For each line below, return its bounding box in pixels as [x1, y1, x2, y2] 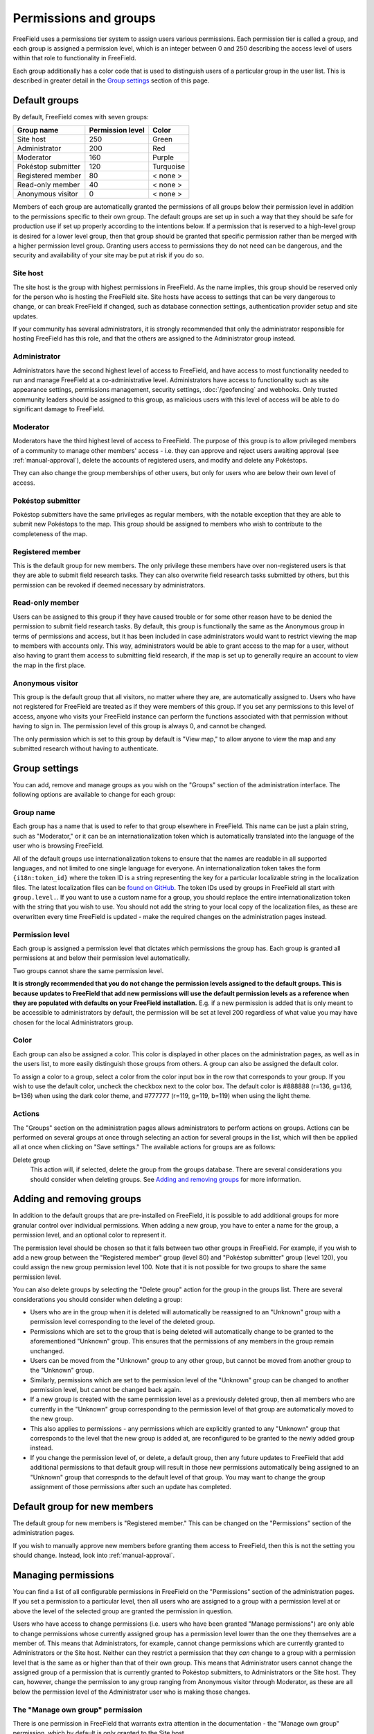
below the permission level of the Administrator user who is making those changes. [12, 1688, 251, 1696]
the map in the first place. [12, 661, 86, 669]
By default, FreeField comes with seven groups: [12, 113, 149, 121]
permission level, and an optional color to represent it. [12, 1231, 167, 1239]
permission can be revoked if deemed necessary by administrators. [12, 581, 206, 589]
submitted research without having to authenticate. [12, 744, 159, 753]
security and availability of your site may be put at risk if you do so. [12, 251, 204, 259]
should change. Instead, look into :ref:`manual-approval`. [12, 1551, 175, 1560]
